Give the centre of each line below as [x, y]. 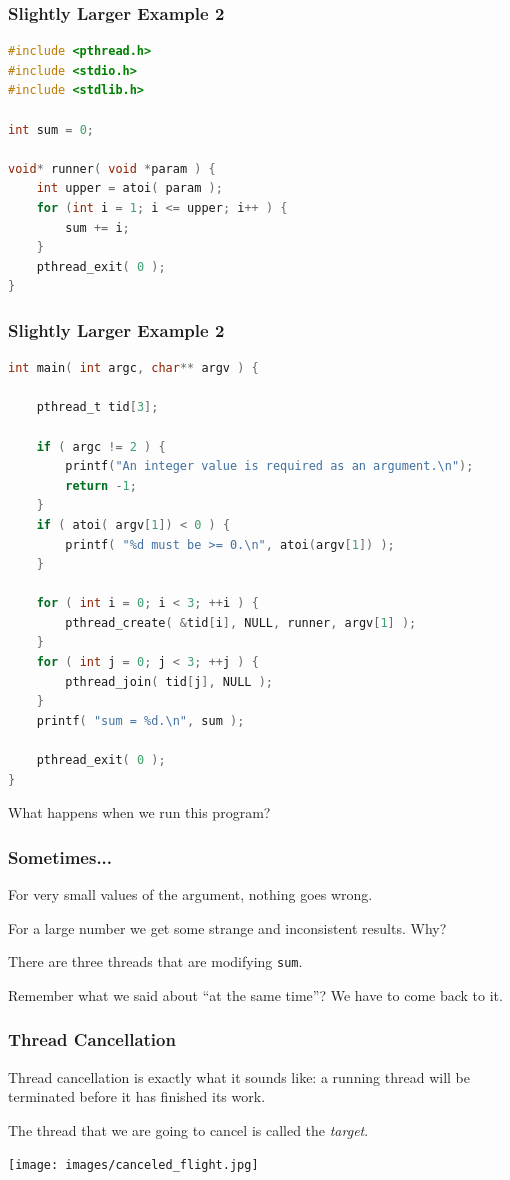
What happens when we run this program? [139, 812]
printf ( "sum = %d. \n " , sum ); [140, 720]
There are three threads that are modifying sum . [155, 961]
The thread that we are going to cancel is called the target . [188, 1129]
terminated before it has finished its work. [137, 1096]
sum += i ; [97, 227]
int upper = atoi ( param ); [129, 188]
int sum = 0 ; [51, 129]
